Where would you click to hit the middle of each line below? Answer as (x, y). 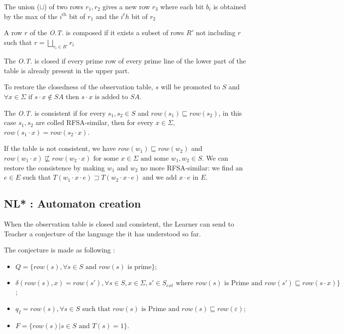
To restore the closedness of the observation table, (79, 87)
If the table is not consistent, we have (60, 148)
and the (107, 16)
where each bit (182, 6)
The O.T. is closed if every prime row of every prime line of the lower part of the (125, 61)
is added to (111, 97)
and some (155, 158)
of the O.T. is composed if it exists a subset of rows (107, 32)
